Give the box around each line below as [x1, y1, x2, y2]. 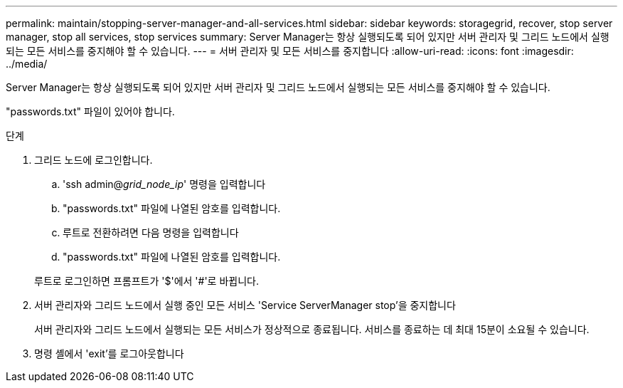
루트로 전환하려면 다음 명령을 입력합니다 [63, 226, 239, 238]
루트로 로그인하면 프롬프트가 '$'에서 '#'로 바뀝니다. [34, 275, 259, 287]
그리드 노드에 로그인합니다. [34, 154, 153, 166]
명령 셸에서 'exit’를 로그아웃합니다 [34, 347, 184, 360]
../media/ [6, 58, 48, 70]
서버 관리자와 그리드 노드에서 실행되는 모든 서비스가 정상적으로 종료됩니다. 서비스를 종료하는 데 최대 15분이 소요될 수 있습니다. [34, 323, 590, 335]
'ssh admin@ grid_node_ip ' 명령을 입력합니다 [63, 178, 266, 190]
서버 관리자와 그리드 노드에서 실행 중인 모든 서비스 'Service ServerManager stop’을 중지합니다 [34, 299, 456, 311]
